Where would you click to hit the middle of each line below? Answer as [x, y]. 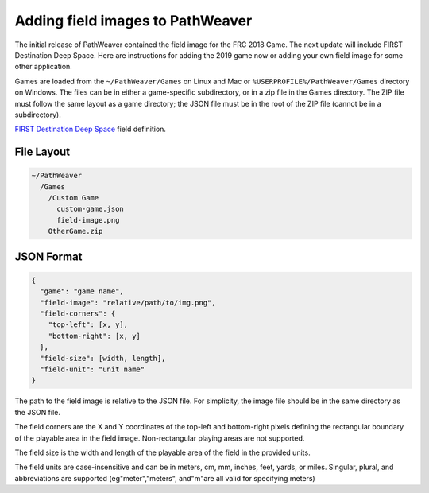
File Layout [43, 152]
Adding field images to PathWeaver [133, 21]
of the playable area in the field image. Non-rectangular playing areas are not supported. [160, 438]
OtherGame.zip [75, 231]
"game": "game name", [82, 291]
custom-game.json [91, 209]
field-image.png [88, 220]
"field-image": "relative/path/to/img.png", [128, 303]
